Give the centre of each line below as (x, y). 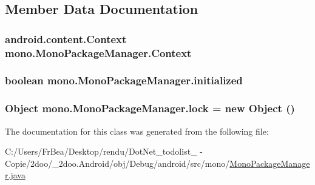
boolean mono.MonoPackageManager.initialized (124, 80)
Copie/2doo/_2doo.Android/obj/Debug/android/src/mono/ (117, 163)
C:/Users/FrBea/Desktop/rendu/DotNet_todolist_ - (104, 151)
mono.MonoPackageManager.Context (98, 52)
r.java (15, 175)
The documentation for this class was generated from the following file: (137, 131)
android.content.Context (66, 39)
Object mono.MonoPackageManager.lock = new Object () (150, 108)
